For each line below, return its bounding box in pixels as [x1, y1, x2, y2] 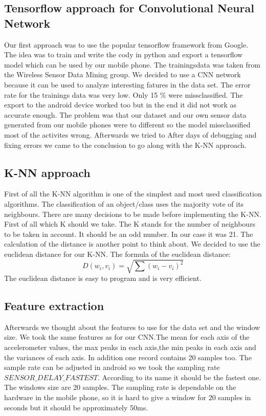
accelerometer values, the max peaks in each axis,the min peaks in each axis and [4, 342, 256, 353]
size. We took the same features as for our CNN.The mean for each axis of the [4, 332, 250, 342]
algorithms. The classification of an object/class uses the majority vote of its [4, 198, 244, 209]
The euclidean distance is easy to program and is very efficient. [4, 273, 202, 283]
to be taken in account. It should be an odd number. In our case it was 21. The [4, 228, 253, 239]
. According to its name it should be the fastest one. [98, 371, 261, 382]
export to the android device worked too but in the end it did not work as [4, 99, 237, 110]
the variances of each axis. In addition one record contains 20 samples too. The [4, 352, 252, 362]
